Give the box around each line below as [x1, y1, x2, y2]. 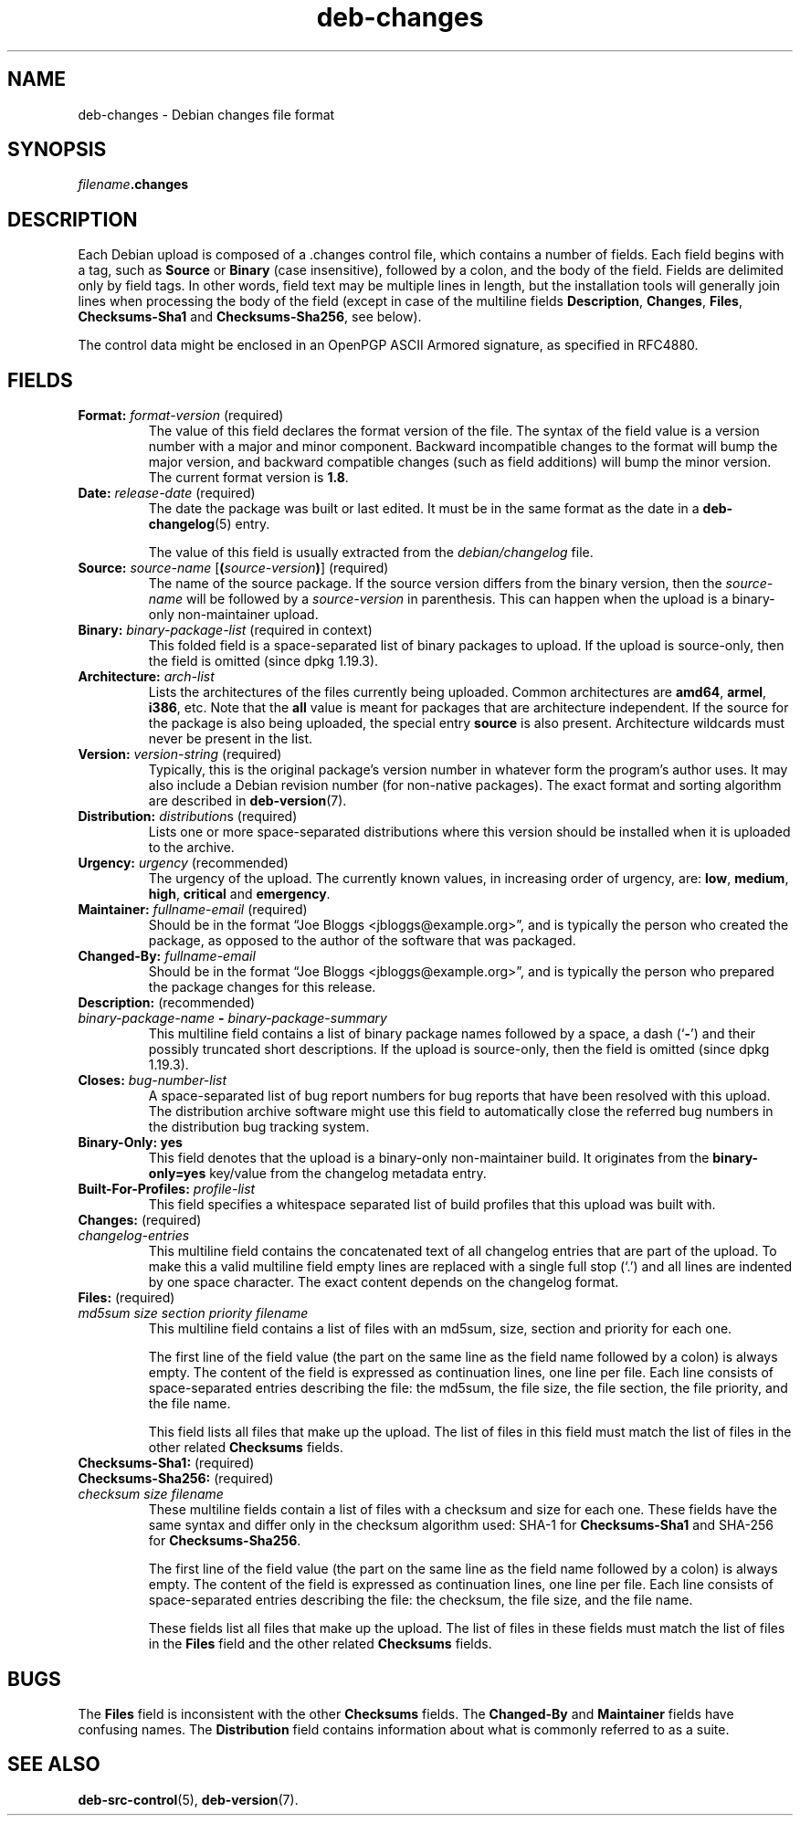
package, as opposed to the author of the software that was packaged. [148, 933, 576, 949]
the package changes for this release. [148, 979, 376, 996]
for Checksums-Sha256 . [148, 1533, 301, 1549]
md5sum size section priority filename [78, 1305, 309, 1322]
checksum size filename [78, 1486, 224, 1502]
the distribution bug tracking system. [148, 1119, 370, 1135]
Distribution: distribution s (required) [78, 808, 298, 825]
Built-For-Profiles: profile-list [78, 1181, 256, 1197]
